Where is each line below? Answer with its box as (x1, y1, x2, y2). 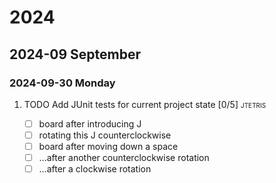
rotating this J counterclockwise (38, 129, 172, 141)
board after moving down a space (38, 141, 179, 152)
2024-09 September (9, 46, 142, 63)
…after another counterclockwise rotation (38, 152, 210, 164)
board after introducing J (38, 117, 142, 130)
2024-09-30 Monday (9, 76, 116, 90)
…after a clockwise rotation (38, 163, 152, 175)
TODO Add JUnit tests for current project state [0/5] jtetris (23, 98, 267, 110)
